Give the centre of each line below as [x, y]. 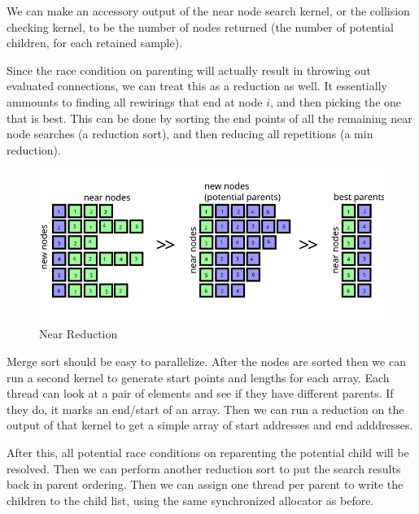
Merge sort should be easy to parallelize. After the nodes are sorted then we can [206, 361]
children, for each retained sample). [95, 43]
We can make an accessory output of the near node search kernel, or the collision [208, 11]
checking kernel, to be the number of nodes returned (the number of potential [200, 26]
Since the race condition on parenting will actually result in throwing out [189, 70]
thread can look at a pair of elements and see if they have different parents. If [200, 393]
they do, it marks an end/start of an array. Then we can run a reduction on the [205, 409]
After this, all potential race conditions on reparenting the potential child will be [208, 452]
